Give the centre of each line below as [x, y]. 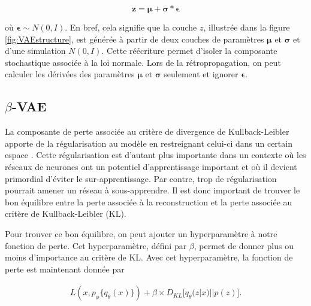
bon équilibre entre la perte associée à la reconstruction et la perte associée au [149, 202]
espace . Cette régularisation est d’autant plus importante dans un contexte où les [155, 155]
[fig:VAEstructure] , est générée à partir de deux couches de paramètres [135, 39]
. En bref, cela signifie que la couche [131, 27]
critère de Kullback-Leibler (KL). [66, 213]
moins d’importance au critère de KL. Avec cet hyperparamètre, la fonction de [149, 257]
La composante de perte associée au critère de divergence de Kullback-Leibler [147, 131]
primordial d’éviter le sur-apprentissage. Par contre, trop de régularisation [141, 178]
